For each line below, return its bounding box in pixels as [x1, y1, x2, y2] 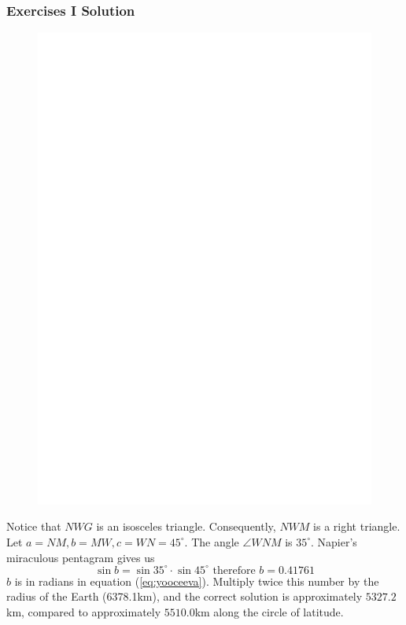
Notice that [6, 518, 61, 535]
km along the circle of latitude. [194, 603, 344, 619]
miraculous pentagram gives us [6, 549, 155, 565]
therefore [212, 564, 256, 576]
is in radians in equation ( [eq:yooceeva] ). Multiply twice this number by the [14, 572, 379, 589]
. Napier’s [311, 533, 357, 550]
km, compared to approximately [6, 603, 161, 619]
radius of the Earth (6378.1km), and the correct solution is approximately [6, 588, 363, 605]
